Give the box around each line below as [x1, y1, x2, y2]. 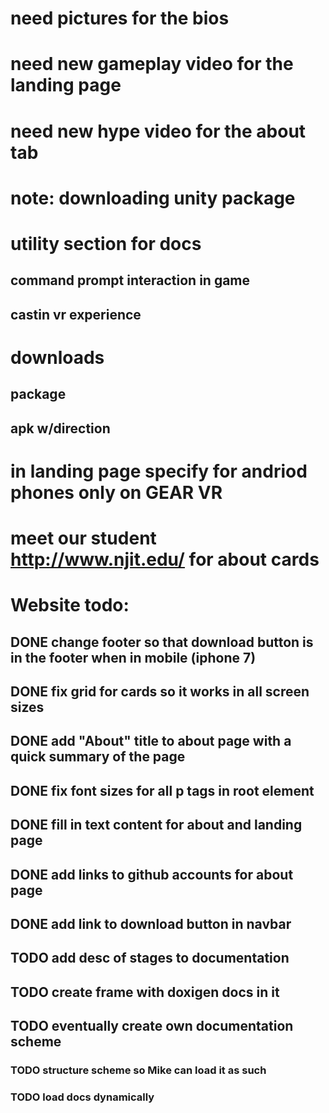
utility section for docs [10, 232, 202, 255]
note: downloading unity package [10, 187, 296, 209]
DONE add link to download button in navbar [10, 915, 292, 932]
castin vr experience [10, 306, 142, 323]
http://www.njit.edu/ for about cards [10, 548, 320, 571]
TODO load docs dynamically [10, 1090, 155, 1104]
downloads [10, 346, 105, 369]
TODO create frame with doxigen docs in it [10, 983, 280, 1001]
